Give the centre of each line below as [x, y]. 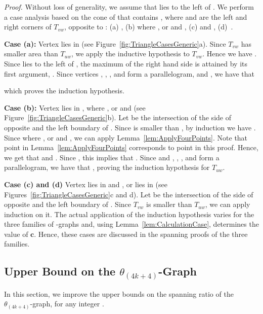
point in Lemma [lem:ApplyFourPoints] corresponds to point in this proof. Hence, [131, 147]
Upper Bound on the [60, 271]
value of [16, 234]
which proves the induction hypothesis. [64, 91]
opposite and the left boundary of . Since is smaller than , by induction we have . [130, 127]
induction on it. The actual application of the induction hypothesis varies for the [129, 214]
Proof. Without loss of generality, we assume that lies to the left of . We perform [129, 7]
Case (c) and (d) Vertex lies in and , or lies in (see [86, 184]
